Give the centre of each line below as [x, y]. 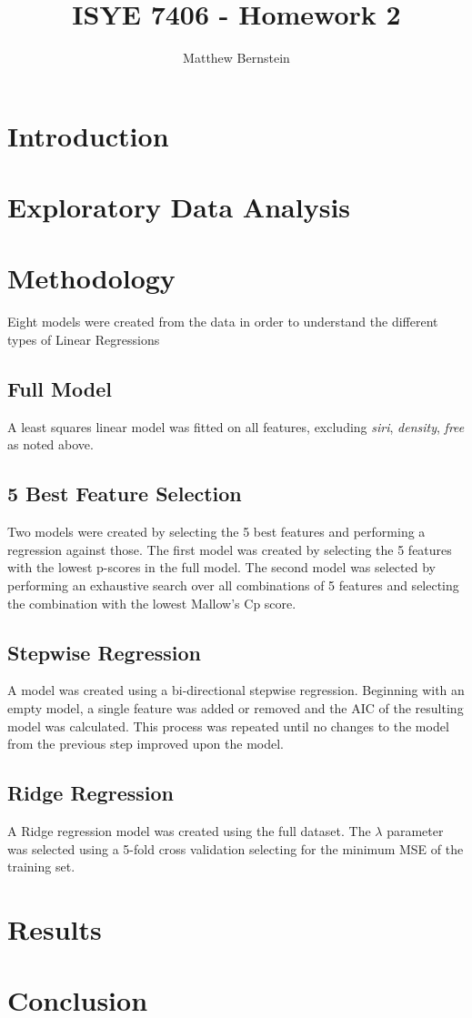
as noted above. [50, 444]
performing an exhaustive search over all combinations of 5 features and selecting [233, 585]
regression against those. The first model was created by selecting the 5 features [230, 549]
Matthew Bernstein [236, 58]
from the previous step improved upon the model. [146, 744]
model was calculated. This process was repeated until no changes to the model [228, 726]
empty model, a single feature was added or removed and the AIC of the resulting [236, 707]
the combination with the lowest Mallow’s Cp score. [152, 603]
